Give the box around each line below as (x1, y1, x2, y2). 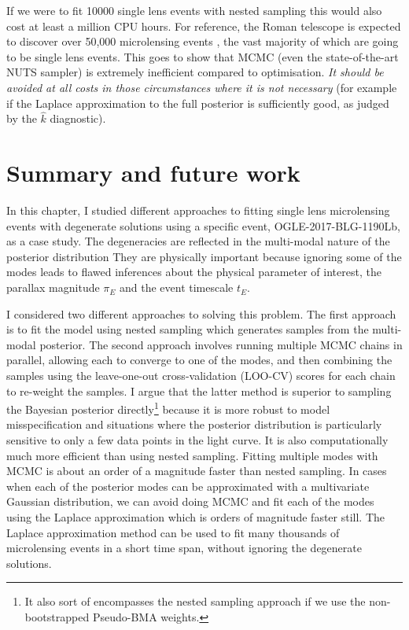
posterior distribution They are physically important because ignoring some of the (6, 248, 402, 264)
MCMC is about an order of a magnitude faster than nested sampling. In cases (6, 462, 387, 479)
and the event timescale (120, 279, 234, 296)
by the (6, 110, 37, 127)
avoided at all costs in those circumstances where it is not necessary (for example (6, 79, 397, 95)
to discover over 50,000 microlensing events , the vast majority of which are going (6, 33, 399, 50)
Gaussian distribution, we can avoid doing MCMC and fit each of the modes (6, 493, 374, 510)
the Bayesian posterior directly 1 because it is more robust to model (6, 399, 330, 417)
